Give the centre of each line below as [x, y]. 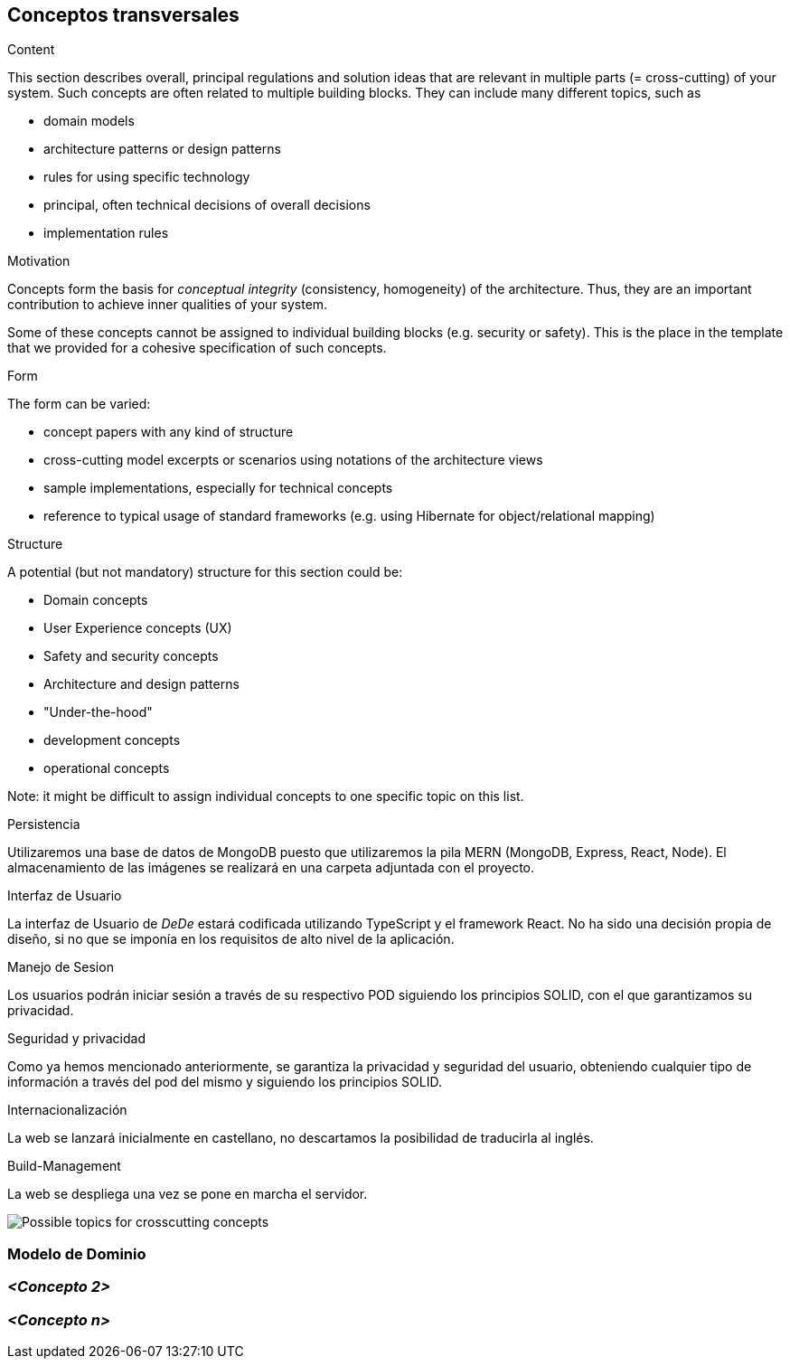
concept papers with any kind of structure [169, 432]
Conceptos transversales [123, 15]
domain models [89, 121]
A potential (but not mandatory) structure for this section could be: [205, 572]
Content [31, 50]
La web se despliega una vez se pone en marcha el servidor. [188, 1194]
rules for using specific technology [147, 177]
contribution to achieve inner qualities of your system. [168, 305]
